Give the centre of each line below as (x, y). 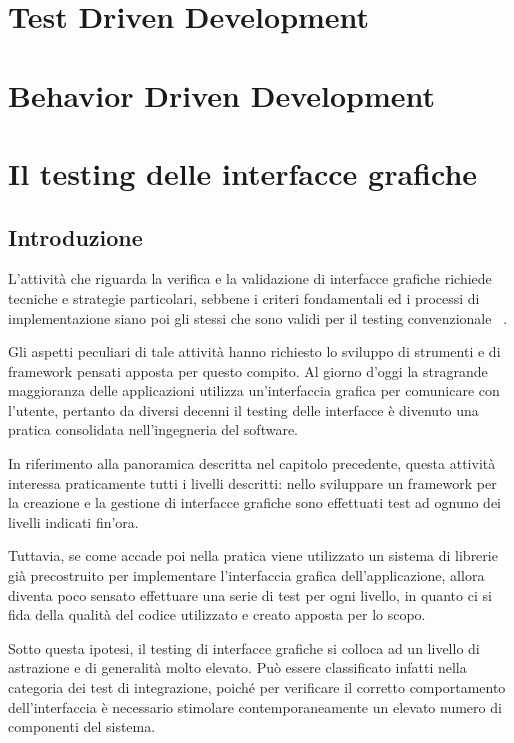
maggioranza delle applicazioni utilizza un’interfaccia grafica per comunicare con (254, 390)
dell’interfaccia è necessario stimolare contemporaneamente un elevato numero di (255, 706)
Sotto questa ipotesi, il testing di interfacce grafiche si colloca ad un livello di (244, 647)
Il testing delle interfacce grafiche (243, 172)
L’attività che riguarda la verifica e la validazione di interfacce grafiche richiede (250, 278)
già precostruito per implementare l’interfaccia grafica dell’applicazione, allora (246, 575)
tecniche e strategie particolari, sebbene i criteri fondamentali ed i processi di (244, 297)
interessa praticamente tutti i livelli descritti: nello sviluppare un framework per (252, 482)
